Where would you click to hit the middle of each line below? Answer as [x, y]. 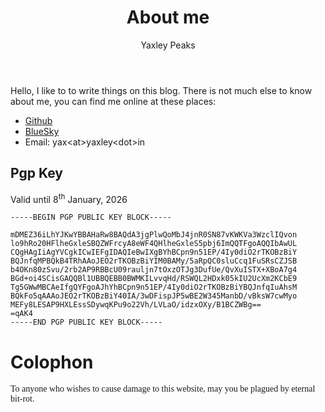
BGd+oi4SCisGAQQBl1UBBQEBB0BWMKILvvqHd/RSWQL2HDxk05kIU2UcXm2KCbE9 [154, 279]
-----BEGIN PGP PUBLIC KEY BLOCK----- [91, 217]
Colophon [52, 362]
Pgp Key [36, 173]
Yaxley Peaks [168, 45]
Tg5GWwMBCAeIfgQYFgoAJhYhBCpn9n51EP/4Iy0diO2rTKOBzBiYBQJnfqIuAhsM [154, 287]
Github [38, 120]
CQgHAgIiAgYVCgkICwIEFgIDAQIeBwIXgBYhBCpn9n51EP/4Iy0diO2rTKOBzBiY [154, 252]
